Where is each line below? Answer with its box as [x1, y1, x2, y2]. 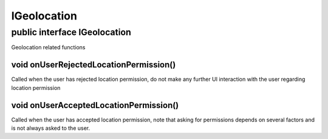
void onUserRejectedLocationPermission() [11, 59, 176, 70]
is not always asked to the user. [11, 124, 91, 132]
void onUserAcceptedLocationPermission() [11, 100, 179, 110]
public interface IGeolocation [11, 27, 132, 38]
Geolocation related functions [11, 44, 86, 51]
